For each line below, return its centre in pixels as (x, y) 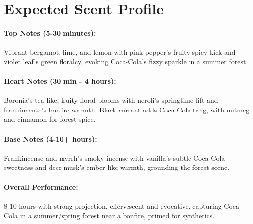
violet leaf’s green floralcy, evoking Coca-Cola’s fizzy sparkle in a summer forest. (126, 61)
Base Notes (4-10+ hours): (51, 139)
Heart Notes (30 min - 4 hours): (60, 81)
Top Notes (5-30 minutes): (50, 32)
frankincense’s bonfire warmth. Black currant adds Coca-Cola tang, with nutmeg (127, 109)
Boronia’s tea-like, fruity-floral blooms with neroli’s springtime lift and (111, 100)
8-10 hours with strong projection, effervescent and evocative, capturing (113, 205)
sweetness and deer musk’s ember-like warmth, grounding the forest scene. (117, 167)
